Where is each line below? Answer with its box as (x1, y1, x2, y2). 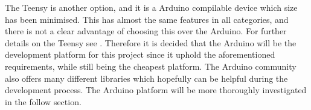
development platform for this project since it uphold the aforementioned (5, 48, 275, 61)
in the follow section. (5, 95, 82, 108)
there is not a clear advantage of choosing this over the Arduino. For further (5, 25, 287, 37)
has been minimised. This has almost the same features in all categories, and (5, 13, 289, 25)
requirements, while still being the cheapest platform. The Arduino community (5, 60, 297, 72)
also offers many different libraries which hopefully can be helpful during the (5, 72, 288, 84)
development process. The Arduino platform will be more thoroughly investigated (5, 84, 307, 96)
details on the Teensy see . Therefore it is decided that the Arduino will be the (5, 36, 297, 49)
